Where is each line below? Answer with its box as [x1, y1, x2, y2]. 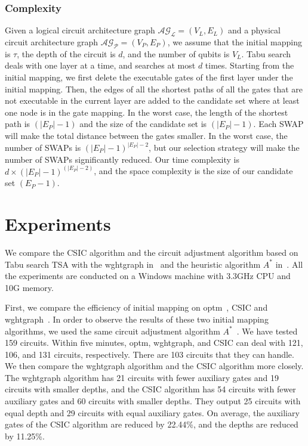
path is [5, 117, 30, 130]
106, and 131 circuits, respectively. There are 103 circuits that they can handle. [5, 348, 294, 360]
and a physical [227, 24, 281, 36]
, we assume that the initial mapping [167, 36, 302, 48]
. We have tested [236, 324, 298, 337]
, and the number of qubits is [122, 47, 230, 60]
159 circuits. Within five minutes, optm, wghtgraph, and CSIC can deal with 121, [5, 336, 303, 349]
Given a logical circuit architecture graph [5, 24, 155, 36]
